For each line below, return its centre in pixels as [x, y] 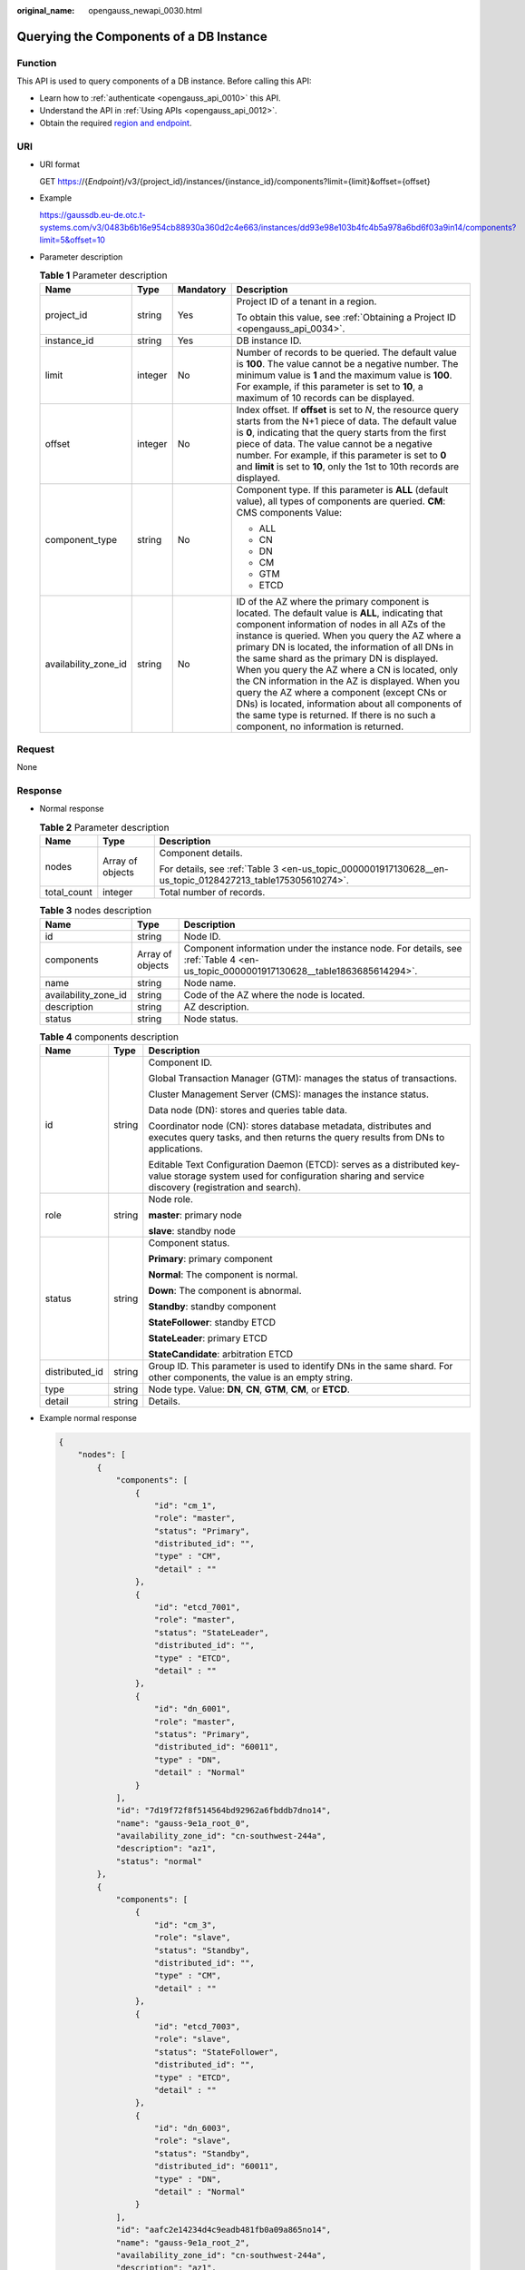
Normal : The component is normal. [223, 1274]
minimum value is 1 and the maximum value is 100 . [344, 375]
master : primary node [195, 1215]
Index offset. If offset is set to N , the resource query [348, 410]
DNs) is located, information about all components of [349, 704]
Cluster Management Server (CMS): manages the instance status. [289, 1094]
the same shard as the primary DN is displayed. [337, 658]
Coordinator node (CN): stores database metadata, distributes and [290, 1126]
